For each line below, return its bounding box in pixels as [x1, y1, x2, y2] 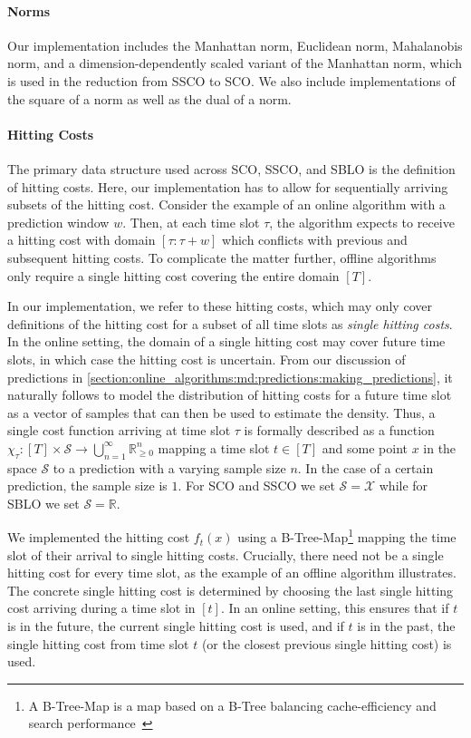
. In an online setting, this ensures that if [220, 598, 449, 617]
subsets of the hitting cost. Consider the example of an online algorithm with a [7, 195, 446, 214]
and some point [322, 438, 408, 457]
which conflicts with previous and [222, 230, 408, 249]
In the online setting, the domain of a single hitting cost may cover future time [7, 332, 446, 351]
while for [379, 476, 428, 495]
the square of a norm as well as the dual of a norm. [7, 89, 292, 108]
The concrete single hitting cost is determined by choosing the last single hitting [7, 580, 454, 599]
